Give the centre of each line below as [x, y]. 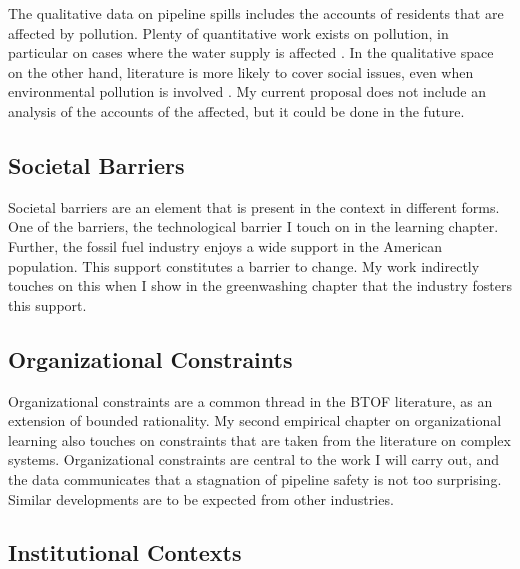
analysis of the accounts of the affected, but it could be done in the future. [236, 110]
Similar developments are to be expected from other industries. [201, 498]
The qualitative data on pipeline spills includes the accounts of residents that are [256, 13]
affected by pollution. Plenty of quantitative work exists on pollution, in [228, 32]
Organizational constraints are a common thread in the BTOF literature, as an [250, 400]
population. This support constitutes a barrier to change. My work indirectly [244, 265]
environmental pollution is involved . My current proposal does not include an [247, 91]
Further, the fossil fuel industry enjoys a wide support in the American [225, 245]
